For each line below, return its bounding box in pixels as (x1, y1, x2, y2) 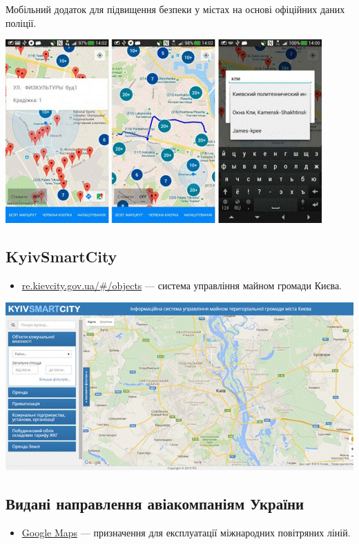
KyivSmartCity (6, 246, 117, 267)
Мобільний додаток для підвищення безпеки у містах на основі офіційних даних (6, 2, 345, 16)
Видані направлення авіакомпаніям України (6, 493, 304, 514)
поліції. (6, 15, 37, 30)
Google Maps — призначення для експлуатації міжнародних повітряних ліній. (21, 525, 351, 540)
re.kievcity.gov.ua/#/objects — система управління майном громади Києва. (21, 278, 342, 292)
